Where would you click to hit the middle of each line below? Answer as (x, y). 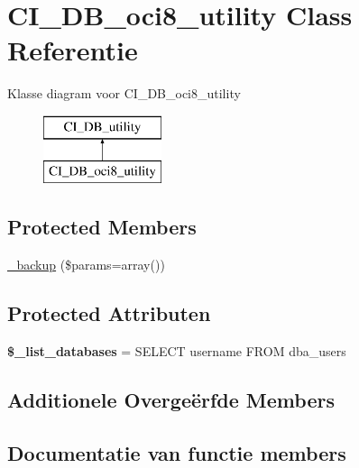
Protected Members (102, 227)
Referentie (73, 50)
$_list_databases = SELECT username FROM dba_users (177, 351)
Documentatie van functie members (177, 452)
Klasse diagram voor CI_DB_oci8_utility (124, 93)
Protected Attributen (109, 313)
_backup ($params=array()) (86, 265)
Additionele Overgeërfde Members (171, 400)
